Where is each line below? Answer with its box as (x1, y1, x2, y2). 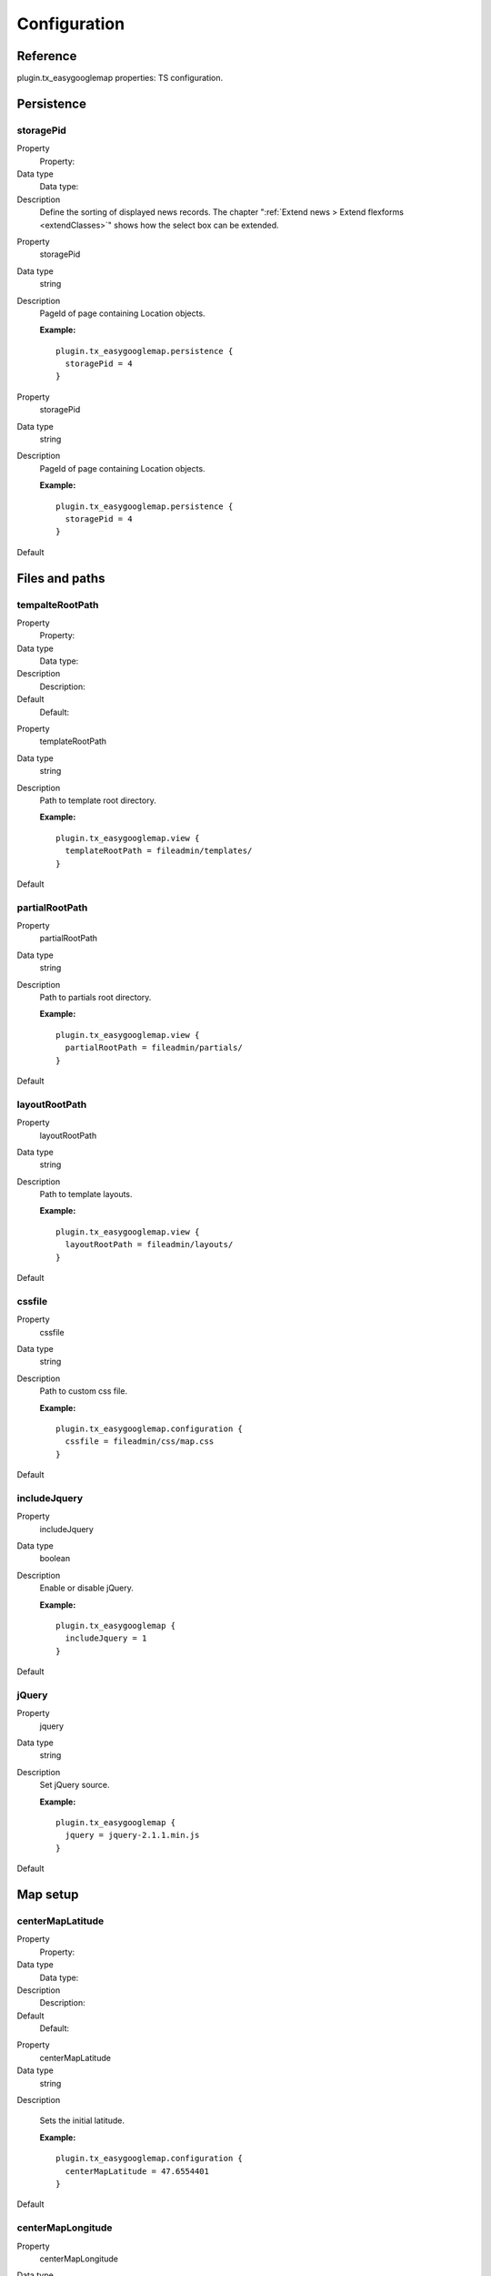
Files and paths (16, 570, 105, 586)
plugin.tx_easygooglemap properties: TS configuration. (16, 73, 224, 84)
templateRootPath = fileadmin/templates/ (65, 846, 253, 856)
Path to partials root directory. (39, 992, 152, 1003)
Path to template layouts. (39, 1189, 133, 1200)
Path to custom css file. (39, 1386, 127, 1397)
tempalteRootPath (16, 598, 99, 611)
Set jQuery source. (39, 1780, 110, 1791)
